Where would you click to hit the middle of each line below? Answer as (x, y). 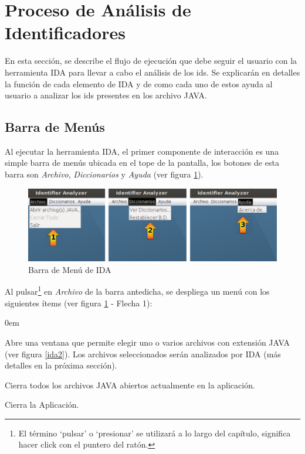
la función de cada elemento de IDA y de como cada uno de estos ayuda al (139, 83)
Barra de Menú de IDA (70, 269)
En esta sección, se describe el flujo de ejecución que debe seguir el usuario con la (151, 61)
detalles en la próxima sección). (61, 365)
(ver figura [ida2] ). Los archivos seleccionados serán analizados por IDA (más (143, 354)
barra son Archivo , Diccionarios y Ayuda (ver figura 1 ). (104, 174)
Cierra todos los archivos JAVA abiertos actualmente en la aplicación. (130, 385)
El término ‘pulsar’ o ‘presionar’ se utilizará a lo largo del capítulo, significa (155, 433)
